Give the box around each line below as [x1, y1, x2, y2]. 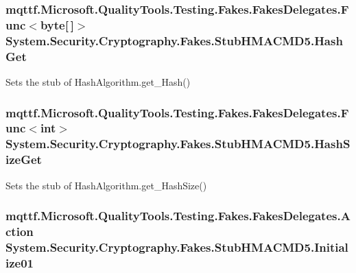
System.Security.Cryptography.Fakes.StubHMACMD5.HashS [5, 135, 351, 152]
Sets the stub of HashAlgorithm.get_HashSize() [5, 178, 207, 192]
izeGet [5, 151, 42, 168]
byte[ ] [40, 16, 74, 33]
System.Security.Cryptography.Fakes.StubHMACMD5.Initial [5, 238, 348, 255]
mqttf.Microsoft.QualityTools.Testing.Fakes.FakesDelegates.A [5, 207, 351, 224]
